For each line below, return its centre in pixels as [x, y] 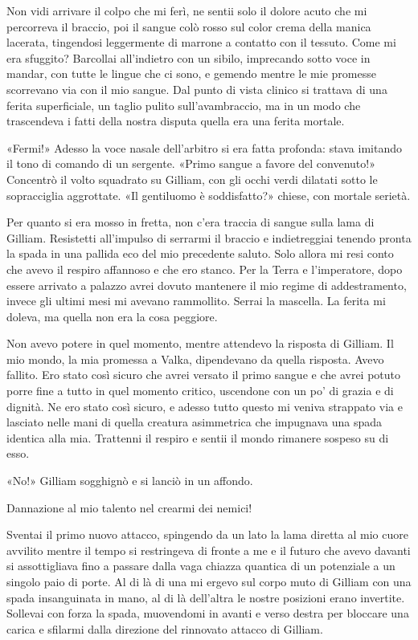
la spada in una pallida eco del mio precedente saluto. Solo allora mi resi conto [200, 253]
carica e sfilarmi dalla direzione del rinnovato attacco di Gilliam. [165, 628]
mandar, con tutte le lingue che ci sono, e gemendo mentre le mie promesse [191, 73]
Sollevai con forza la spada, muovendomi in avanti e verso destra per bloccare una [208, 613]
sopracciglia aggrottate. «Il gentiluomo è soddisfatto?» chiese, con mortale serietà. [209, 195]
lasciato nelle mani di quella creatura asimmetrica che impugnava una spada [194, 422]
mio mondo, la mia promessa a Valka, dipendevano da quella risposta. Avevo [195, 359]
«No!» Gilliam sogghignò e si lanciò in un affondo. [130, 481]
